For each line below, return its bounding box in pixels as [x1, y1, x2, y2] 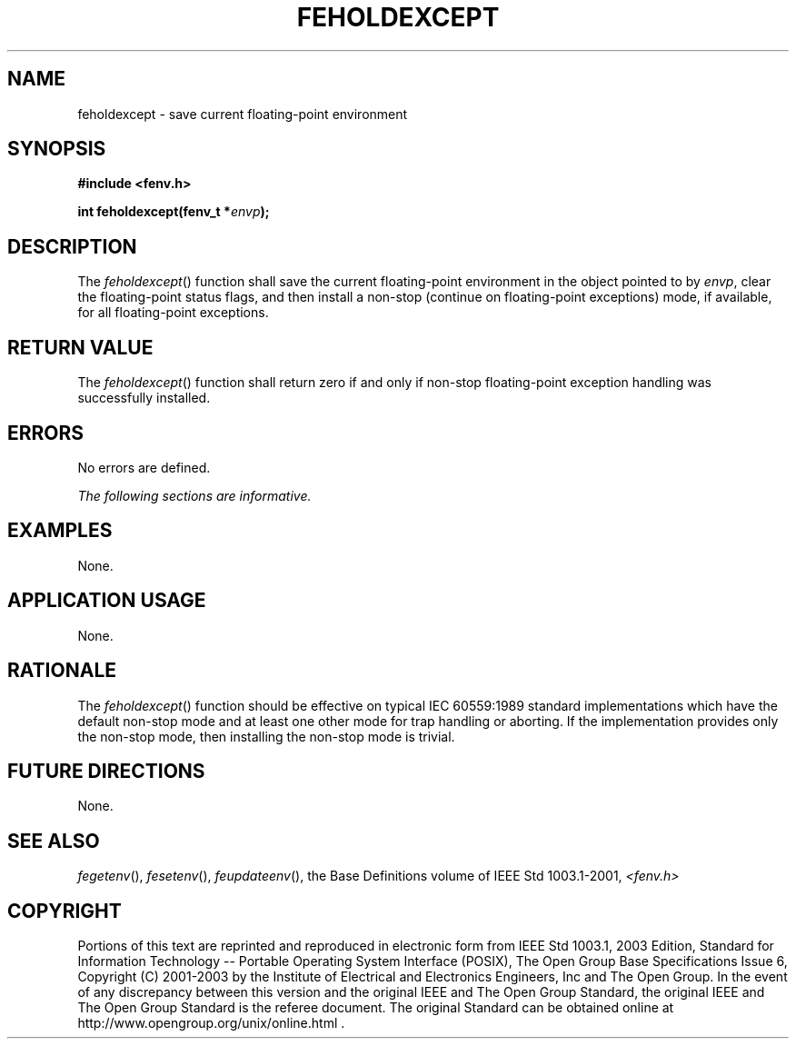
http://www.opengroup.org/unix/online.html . [77, 1015, 345, 1031]
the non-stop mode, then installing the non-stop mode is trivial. [77, 728, 455, 744]
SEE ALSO [7, 829, 100, 852]
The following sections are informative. [77, 487, 312, 503]
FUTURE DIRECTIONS [7, 759, 205, 782]
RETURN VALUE [7, 335, 154, 359]
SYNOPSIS [7, 137, 106, 161]
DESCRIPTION [7, 234, 137, 258]
